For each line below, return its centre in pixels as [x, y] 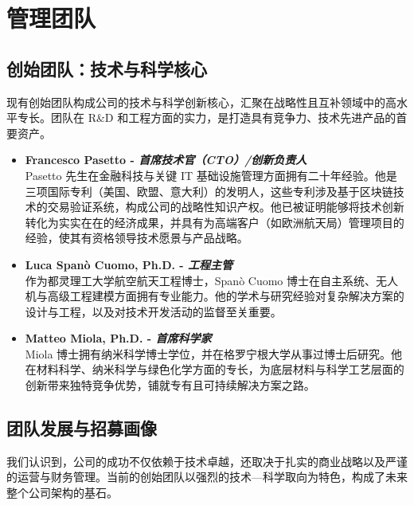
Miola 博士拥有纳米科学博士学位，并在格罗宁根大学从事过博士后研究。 [208, 353]
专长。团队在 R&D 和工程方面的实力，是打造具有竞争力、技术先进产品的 [207, 117]
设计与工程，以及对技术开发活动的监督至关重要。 [153, 311]
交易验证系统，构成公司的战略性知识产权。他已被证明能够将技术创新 [226, 207]
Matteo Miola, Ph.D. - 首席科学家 [118, 338]
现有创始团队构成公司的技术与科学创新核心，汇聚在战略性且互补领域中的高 [201, 102]
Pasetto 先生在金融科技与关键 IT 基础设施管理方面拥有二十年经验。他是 [211, 175]
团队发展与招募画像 [82, 428]
